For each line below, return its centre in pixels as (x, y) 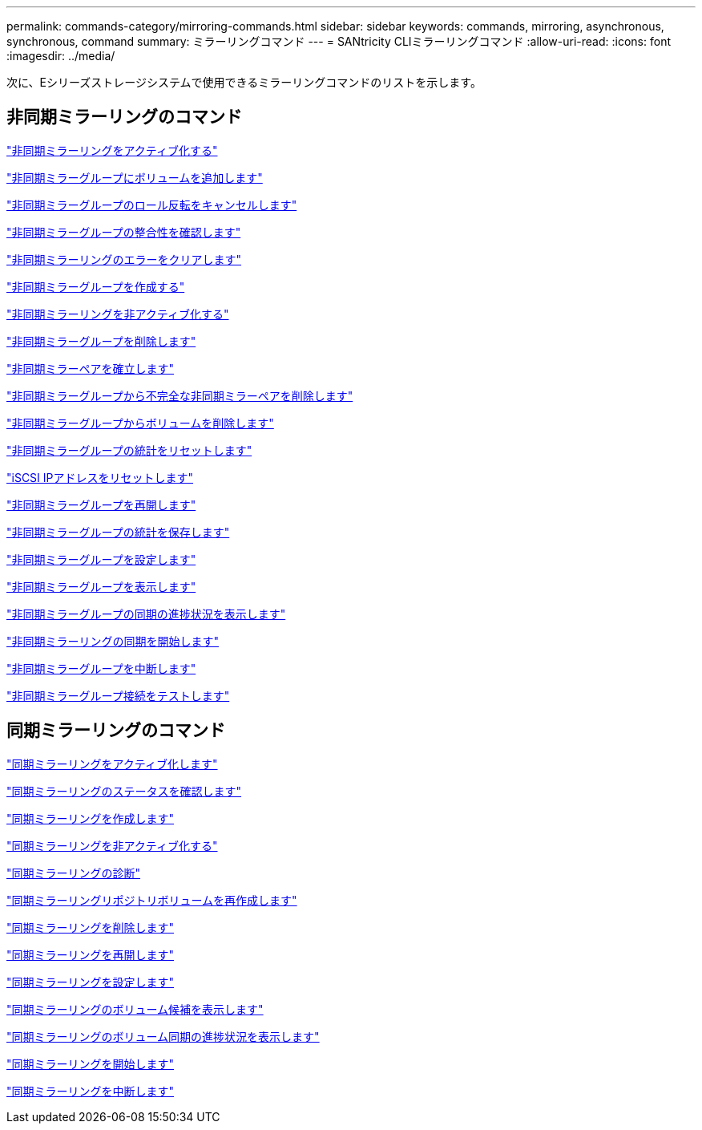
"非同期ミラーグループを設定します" (101, 559)
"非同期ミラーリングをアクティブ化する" (112, 150)
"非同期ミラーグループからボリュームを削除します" (140, 423)
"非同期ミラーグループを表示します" (101, 586)
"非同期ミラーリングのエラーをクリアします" (124, 259)
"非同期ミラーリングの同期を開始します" (113, 641)
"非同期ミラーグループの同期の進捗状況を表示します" (146, 614)
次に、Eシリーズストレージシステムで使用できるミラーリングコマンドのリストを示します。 (244, 82)
